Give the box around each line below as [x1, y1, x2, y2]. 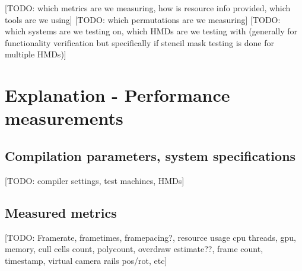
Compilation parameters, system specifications [5, 146, 296, 164]
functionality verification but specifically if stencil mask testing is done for [5, 36, 274, 49]
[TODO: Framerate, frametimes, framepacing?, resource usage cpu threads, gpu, [5, 231, 296, 243]
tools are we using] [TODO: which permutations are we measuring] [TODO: [5, 13, 281, 25]
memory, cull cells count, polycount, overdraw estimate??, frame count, [5, 243, 263, 255]
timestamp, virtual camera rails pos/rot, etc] [5, 254, 167, 266]
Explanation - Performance [5, 83, 230, 107]
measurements [5, 106, 123, 130]
